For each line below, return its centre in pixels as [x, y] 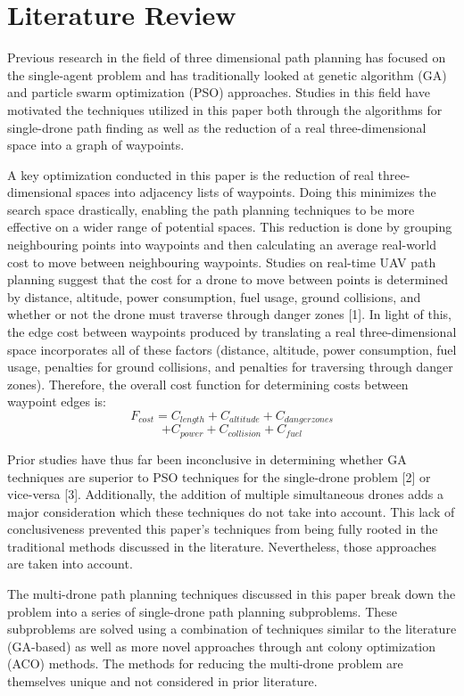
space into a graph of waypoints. [96, 145]
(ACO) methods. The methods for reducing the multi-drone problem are [205, 663]
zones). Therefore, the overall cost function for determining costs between [208, 384]
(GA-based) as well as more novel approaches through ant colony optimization [222, 646]
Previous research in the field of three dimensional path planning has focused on [227, 57]
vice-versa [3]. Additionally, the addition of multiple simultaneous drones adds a [225, 494]
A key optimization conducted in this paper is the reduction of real [191, 174]
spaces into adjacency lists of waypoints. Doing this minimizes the [256, 192]
